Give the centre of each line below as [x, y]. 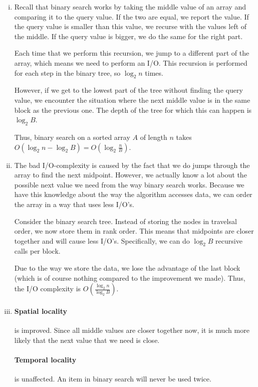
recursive [229, 240]
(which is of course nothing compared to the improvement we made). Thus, [130, 277]
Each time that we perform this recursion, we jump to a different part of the [132, 53]
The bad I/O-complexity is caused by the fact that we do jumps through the [132, 165]
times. [154, 72]
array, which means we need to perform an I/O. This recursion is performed [131, 62]
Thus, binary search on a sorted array [72, 137]
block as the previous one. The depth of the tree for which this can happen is [133, 110]
